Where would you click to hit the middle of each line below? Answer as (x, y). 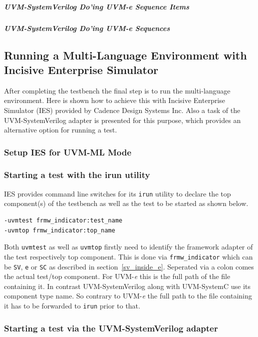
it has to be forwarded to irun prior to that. (72, 305)
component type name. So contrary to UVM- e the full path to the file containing (128, 296)
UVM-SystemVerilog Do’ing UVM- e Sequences (87, 28)
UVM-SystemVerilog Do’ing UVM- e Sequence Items (97, 6)
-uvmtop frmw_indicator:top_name (60, 230)
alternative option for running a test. (61, 130)
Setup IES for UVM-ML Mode (68, 152)
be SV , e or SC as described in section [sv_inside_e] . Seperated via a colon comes (129, 266)
